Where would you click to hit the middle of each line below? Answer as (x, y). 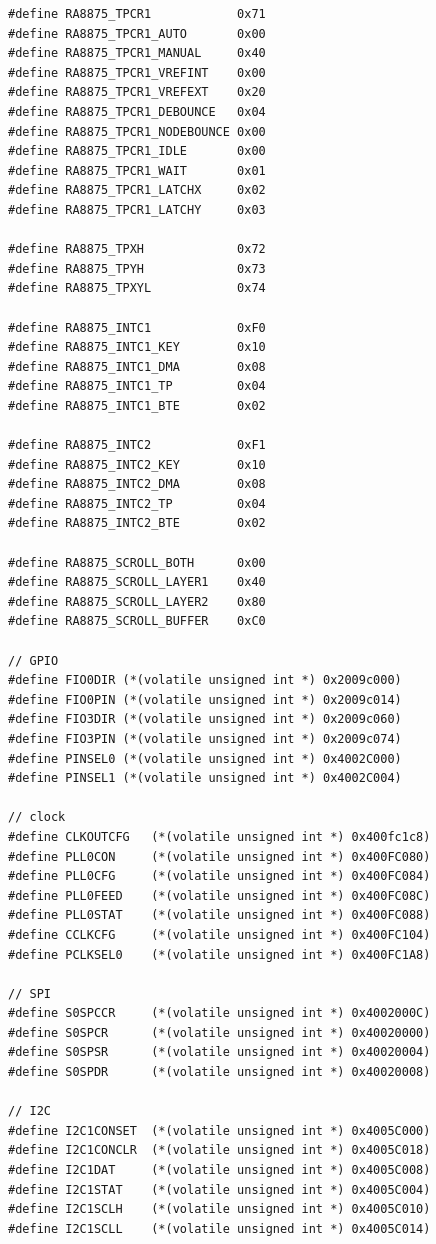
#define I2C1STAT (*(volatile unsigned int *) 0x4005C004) (219, 1189)
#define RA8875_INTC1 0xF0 (137, 327)
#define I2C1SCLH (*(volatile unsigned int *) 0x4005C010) (219, 1209)
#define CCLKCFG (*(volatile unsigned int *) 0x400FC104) (219, 934)
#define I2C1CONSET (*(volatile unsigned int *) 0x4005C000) (219, 1130)
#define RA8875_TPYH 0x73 (137, 268)
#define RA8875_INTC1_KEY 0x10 (137, 347)
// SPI (29, 993)
